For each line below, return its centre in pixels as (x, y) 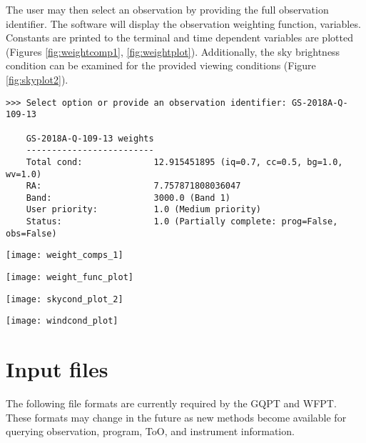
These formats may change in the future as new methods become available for (176, 417)
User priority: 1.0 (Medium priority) (143, 210)
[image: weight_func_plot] (70, 278)
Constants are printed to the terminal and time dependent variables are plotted (179, 38)
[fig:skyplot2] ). (37, 79)
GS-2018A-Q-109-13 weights (90, 138)
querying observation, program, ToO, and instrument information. (150, 431)
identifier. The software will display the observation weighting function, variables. (183, 23)
